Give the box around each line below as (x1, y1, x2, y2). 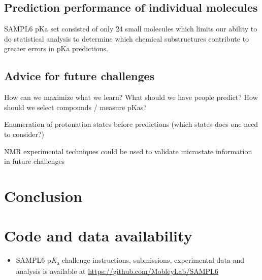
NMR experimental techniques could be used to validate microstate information (4, 146, 252, 156)
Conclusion (4, 185, 83, 206)
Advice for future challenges (4, 68, 155, 84)
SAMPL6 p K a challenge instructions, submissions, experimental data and (16, 255, 245, 267)
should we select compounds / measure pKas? (4, 101, 147, 112)
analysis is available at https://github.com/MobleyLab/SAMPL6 (16, 266, 218, 276)
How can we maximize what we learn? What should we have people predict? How (4, 92, 258, 102)
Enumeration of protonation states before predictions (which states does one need (4, 119, 258, 129)
